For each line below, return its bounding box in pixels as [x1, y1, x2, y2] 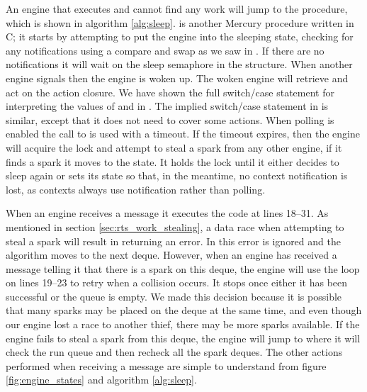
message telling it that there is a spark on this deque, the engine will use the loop [6, 261, 360, 276]
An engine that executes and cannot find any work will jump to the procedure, [6, 1, 348, 16]
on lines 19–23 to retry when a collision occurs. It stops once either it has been [6, 275, 348, 290]
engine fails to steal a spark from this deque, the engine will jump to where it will [6, 330, 361, 345]
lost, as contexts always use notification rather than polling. [6, 181, 266, 196]
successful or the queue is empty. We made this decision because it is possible [6, 289, 342, 303]
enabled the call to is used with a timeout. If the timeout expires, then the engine [6, 126, 360, 141]
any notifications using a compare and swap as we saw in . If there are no [6, 43, 324, 57]
